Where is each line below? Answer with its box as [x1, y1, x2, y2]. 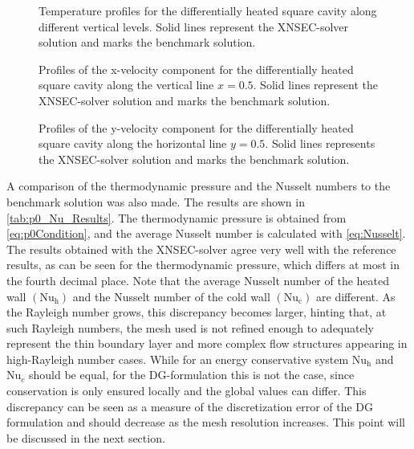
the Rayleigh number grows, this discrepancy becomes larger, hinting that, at [6, 304, 387, 320]
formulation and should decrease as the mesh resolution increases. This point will [6, 414, 405, 431]
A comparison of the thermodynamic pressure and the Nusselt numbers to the [6, 178, 391, 194]
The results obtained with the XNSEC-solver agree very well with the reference [6, 240, 396, 257]
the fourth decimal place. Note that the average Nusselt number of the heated [6, 271, 390, 288]
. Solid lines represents [265, 135, 375, 152]
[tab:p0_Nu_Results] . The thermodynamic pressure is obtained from [6, 209, 347, 226]
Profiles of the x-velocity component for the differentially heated [39, 60, 354, 77]
